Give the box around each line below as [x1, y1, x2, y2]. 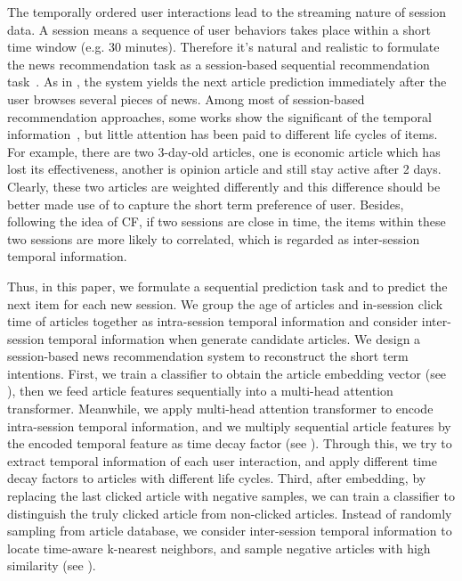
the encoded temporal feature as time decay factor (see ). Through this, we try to [7, 434, 452, 453]
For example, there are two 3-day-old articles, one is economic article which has [7, 142, 441, 160]
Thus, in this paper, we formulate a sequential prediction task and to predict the [7, 276, 448, 295]
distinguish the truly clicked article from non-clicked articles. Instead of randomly [7, 503, 452, 522]
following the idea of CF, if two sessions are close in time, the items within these [7, 212, 446, 231]
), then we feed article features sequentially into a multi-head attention [7, 381, 393, 400]
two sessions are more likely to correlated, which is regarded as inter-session [7, 229, 420, 248]
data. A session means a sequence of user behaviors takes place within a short [7, 20, 431, 38]
